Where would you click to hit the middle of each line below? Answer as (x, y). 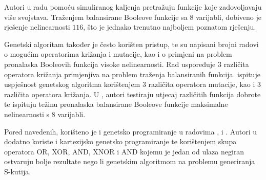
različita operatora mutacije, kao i (202, 84)
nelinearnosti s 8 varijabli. (45, 114)
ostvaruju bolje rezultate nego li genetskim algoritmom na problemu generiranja (130, 161)
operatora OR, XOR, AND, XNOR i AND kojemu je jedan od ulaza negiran (124, 151)
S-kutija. (18, 171)
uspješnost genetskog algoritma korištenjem (72, 84)
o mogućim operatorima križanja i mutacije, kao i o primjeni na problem (118, 54)
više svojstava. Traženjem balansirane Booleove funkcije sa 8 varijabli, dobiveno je (133, 17)
